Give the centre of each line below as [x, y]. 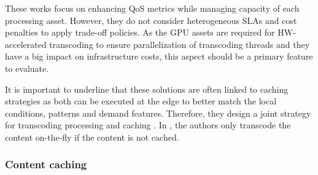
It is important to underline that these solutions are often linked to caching [147, 89]
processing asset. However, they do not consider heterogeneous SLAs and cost [151, 20]
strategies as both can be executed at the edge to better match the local [141, 101]
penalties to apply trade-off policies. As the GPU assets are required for [140, 32]
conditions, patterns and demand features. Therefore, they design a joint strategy [158, 113]
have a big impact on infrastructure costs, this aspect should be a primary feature [159, 56]
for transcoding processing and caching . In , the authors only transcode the [148, 125]
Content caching [46, 164]
